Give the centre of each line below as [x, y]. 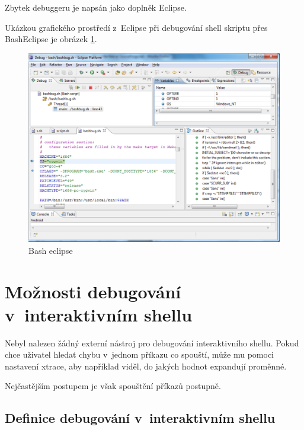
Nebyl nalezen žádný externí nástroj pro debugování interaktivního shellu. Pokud [152, 343]
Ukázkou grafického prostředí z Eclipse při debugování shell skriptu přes [136, 27]
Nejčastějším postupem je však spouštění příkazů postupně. [113, 386]
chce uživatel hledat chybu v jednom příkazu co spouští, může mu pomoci [140, 354]
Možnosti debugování [93, 291]
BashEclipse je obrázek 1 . [51, 39]
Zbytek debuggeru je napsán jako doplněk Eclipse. [96, 7]
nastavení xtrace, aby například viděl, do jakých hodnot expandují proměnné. [146, 366]
